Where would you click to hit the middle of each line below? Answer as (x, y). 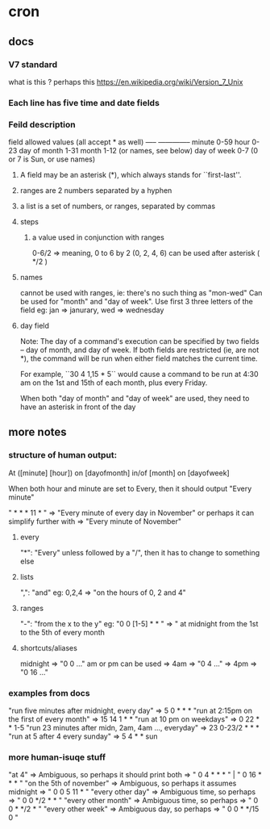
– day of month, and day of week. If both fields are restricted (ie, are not (139, 350)
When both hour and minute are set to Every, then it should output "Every (130, 488)
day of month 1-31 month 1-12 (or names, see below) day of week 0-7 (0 (139, 151)
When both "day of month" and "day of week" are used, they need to (135, 399)
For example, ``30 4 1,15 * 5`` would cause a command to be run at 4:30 (139, 375)
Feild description (42, 124)
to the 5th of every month (62, 632)
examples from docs (49, 693)
